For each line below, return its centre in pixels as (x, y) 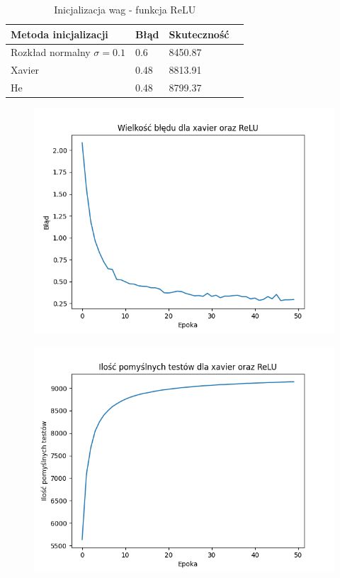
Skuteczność (199, 34)
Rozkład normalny (51, 52)
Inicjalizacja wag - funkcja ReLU (125, 9)
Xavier (25, 70)
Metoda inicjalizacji (59, 34)
